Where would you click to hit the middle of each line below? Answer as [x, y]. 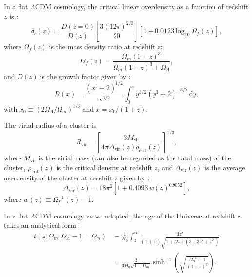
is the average [225, 167]
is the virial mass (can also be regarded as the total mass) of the [135, 158]
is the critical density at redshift [104, 167]
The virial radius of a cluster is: [51, 125]
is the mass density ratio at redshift [102, 47]
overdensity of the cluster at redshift [58, 177]
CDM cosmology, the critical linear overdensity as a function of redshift [142, 6]
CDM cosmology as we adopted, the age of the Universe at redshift [135, 215]
